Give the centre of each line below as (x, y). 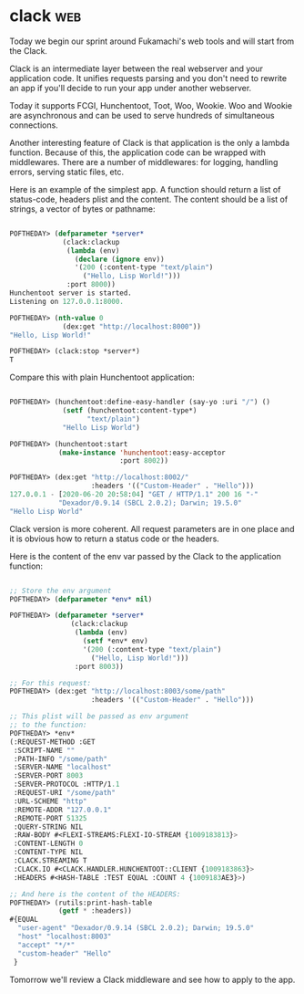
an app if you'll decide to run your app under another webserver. (131, 88)
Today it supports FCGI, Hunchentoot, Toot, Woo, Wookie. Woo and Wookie (151, 105)
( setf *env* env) (115, 641)
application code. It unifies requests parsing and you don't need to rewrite (148, 78)
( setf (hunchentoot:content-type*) (130, 411)
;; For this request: (51, 683)
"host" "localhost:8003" (65, 936)
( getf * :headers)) (95, 911)
